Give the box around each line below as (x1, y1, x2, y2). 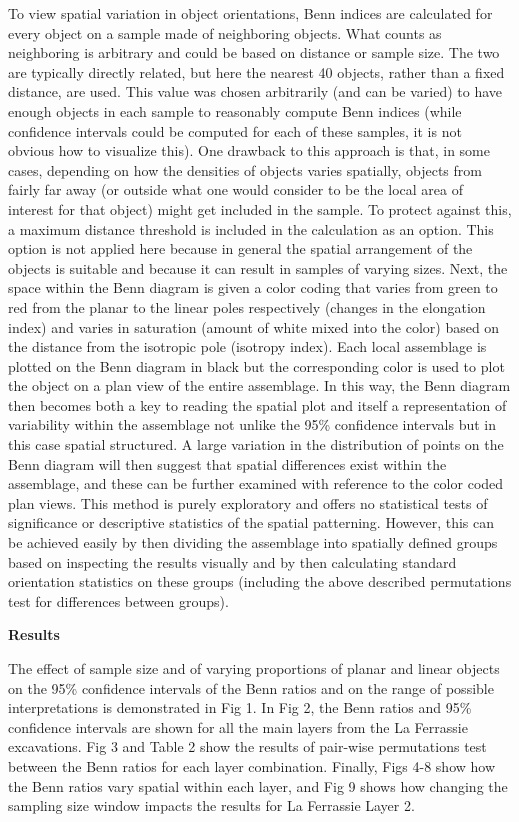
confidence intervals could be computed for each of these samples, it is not (8, 120, 462, 141)
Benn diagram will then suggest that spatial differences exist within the (8, 453, 447, 474)
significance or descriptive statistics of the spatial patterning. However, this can (8, 512, 495, 533)
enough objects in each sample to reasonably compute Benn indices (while (8, 100, 462, 121)
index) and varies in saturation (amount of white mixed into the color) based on (8, 316, 500, 337)
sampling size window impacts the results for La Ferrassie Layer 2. (8, 795, 415, 816)
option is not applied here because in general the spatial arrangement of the (8, 238, 473, 259)
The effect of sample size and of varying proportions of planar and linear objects (8, 658, 500, 678)
